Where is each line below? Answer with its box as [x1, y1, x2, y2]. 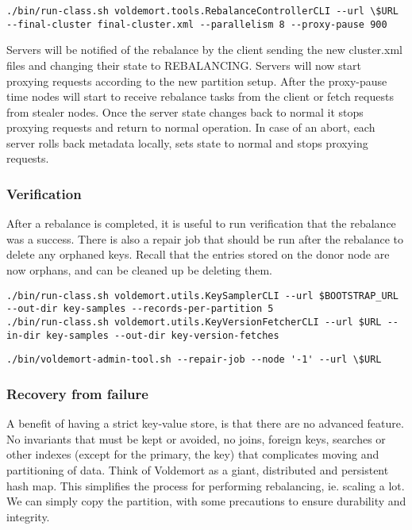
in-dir [6, 329, 40, 341]
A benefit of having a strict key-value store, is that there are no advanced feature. [6, 415, 404, 432]
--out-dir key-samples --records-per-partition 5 [6, 303, 274, 315]
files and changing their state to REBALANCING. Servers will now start [6, 56, 361, 73]
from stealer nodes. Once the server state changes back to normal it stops [6, 103, 364, 120]
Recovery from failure [6, 383, 148, 403]
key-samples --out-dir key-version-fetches [46, 329, 279, 341]
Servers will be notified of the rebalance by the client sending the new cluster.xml [6, 41, 402, 58]
